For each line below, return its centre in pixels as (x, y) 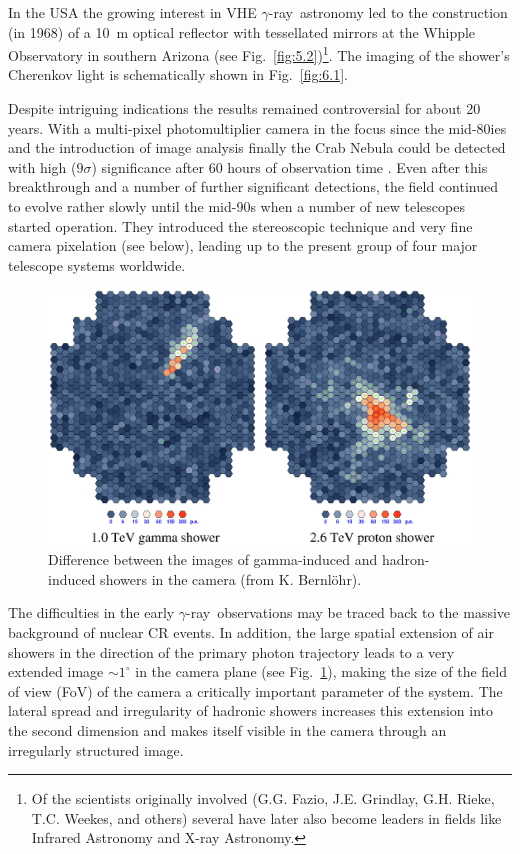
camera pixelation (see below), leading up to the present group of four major (243, 245)
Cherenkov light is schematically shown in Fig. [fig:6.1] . (178, 74)
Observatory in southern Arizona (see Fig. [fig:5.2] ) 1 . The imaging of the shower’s (259, 53)
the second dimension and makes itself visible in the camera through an (227, 730)
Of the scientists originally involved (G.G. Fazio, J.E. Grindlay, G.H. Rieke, (263, 798)
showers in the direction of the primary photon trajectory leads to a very (231, 651)
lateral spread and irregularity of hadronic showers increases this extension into (251, 710)
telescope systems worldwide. (97, 264)
